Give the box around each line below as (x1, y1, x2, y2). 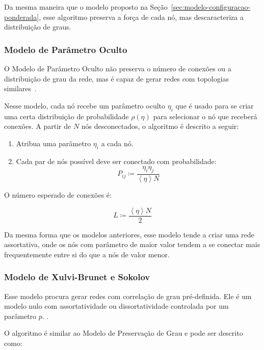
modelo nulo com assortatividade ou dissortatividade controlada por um (4, 301, 229, 311)
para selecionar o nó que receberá (153, 111, 257, 121)
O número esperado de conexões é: (4, 189, 112, 200)
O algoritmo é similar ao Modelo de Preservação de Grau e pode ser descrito (4, 328, 243, 338)
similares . (4, 83, 37, 94)
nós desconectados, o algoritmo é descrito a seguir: (81, 121, 239, 131)
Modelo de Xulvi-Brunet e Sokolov (4, 271, 150, 283)
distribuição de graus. (4, 21, 71, 32)
